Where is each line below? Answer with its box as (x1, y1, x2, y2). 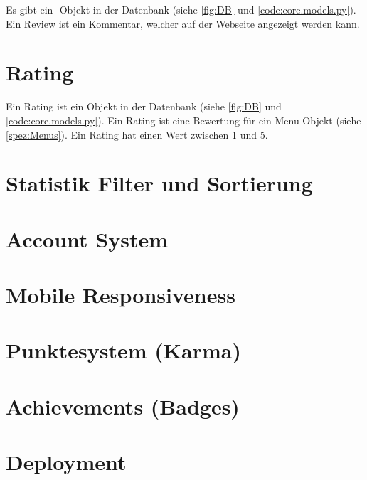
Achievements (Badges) (6, 391, 240, 420)
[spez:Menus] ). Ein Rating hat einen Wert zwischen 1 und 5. (6, 127, 268, 142)
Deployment (6, 447, 127, 476)
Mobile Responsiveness (6, 280, 235, 309)
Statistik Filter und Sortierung (6, 169, 313, 198)
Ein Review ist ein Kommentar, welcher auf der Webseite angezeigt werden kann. (6, 16, 360, 31)
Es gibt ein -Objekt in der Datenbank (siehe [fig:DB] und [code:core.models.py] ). (6, 2, 356, 16)
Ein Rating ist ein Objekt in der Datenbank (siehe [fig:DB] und (6, 99, 282, 114)
